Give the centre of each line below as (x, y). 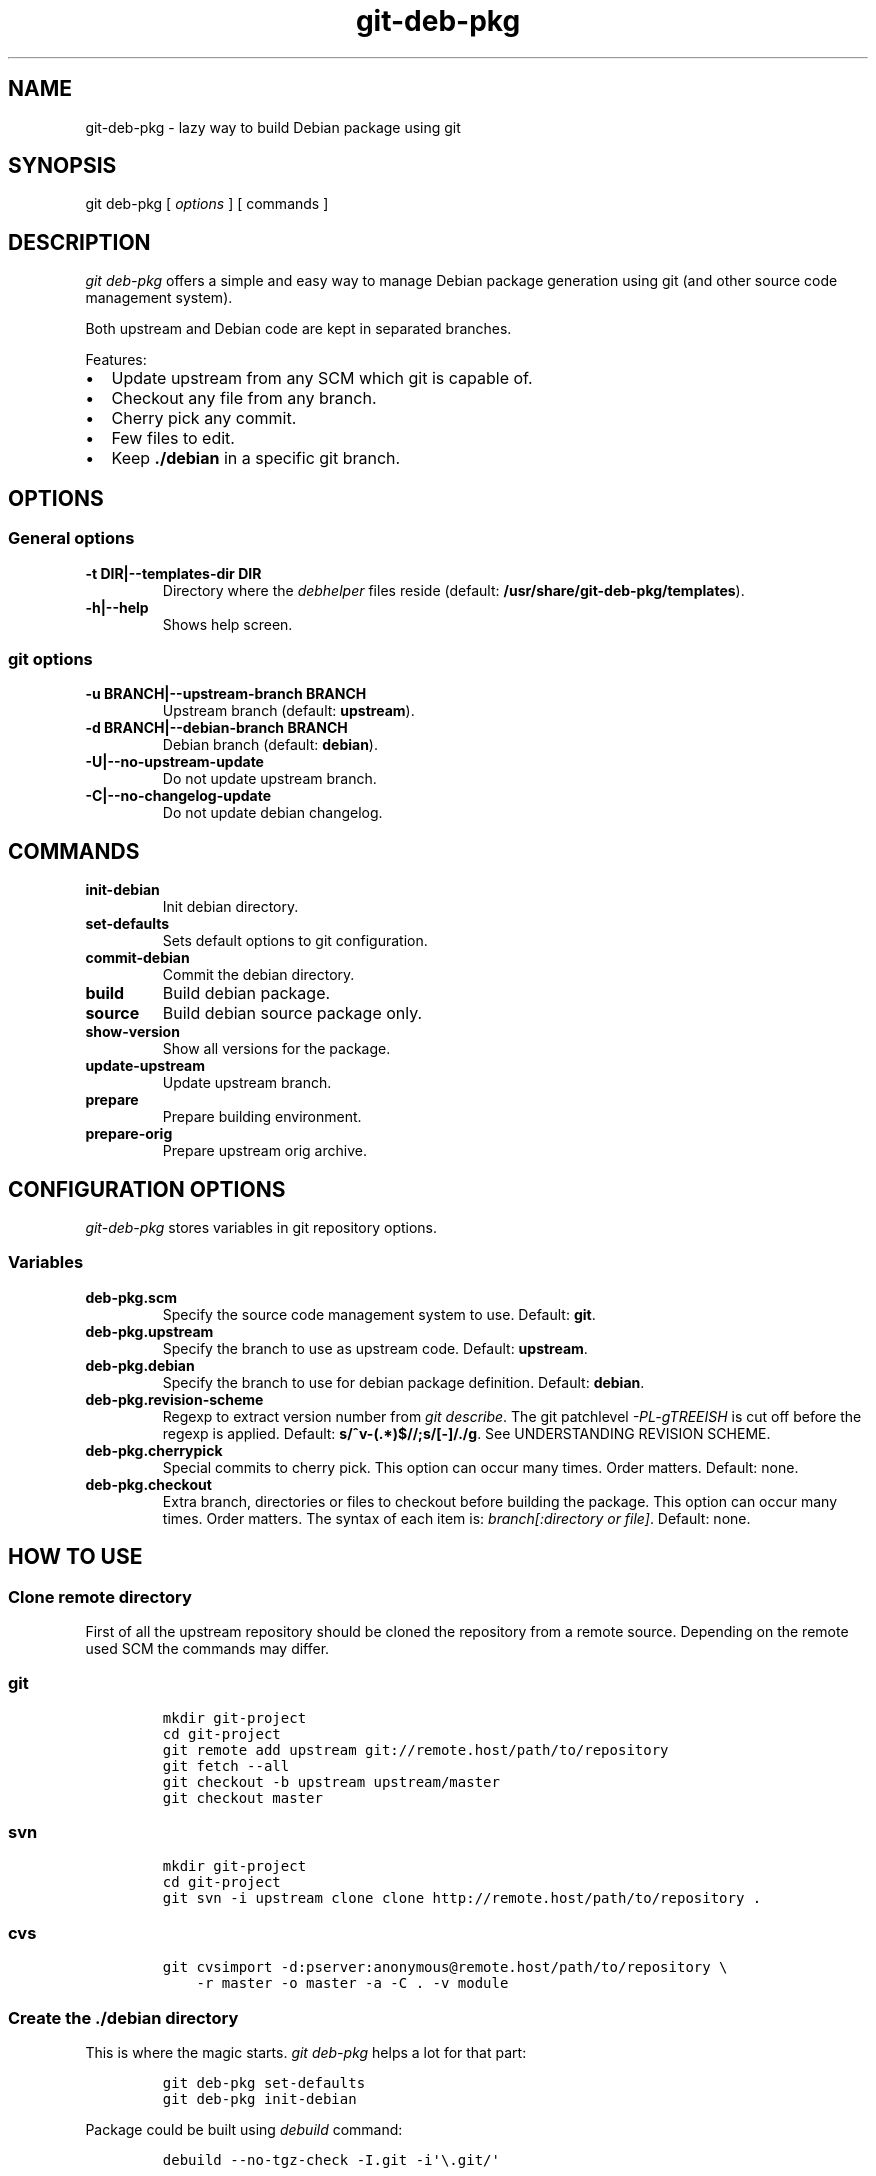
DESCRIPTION (79, 242)
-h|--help (117, 607)
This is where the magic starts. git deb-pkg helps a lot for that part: (306, 2052)
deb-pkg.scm (131, 1297)
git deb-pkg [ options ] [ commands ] (207, 204)
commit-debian (137, 958)
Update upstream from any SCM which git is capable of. (322, 378)
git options (50, 658)
